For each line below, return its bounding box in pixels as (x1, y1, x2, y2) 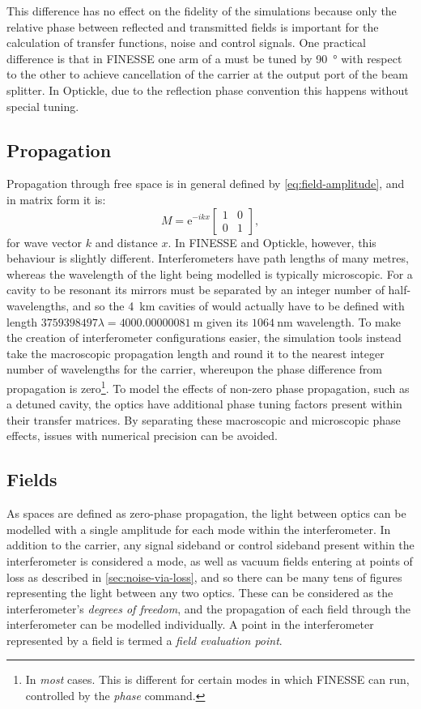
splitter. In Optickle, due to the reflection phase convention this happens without (6, 81, 409, 98)
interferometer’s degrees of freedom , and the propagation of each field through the (6, 600, 411, 617)
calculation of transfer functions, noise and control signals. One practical (6, 34, 366, 51)
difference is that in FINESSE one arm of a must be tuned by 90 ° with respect (6, 49, 402, 66)
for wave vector (6, 233, 83, 250)
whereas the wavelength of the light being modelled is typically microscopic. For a (6, 265, 413, 282)
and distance (95, 233, 158, 250)
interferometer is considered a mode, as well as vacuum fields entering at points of (6, 552, 413, 569)
